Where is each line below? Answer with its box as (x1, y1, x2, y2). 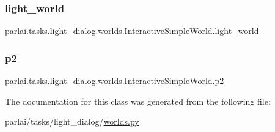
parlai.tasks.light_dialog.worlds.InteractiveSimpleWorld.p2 (5, 74, 224, 87)
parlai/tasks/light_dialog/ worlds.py (5, 115, 139, 128)
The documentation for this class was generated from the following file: (5, 94, 271, 107)
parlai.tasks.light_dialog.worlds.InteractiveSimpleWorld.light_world (5, 24, 259, 37)
